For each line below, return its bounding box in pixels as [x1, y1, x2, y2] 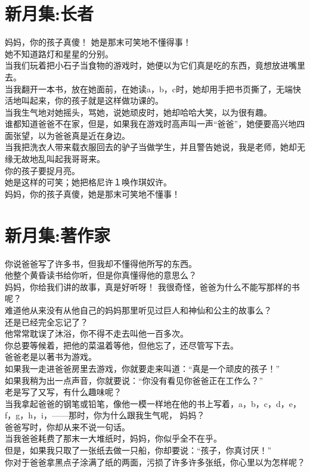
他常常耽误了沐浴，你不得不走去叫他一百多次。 [5, 327, 188, 340]
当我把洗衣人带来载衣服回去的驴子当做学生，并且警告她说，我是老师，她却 [5, 141, 297, 153]
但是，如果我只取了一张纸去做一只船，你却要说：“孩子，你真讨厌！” [5, 444, 272, 457]
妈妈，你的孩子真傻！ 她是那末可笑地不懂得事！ [5, 36, 191, 48]
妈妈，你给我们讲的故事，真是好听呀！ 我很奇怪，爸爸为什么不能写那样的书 [5, 280, 300, 293]
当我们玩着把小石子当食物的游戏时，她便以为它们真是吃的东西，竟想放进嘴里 [5, 59, 305, 72]
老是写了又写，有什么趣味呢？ [5, 386, 122, 398]
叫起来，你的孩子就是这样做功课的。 [21, 94, 163, 107]
